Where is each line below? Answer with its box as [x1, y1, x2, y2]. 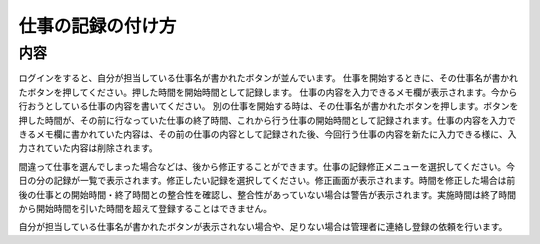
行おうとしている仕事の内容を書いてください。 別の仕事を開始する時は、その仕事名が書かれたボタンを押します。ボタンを [18, 100, 519, 112]
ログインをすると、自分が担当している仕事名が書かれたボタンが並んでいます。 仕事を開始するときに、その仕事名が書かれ [18, 72, 519, 84]
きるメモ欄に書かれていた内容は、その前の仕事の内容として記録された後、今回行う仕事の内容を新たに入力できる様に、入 [18, 128, 517, 140]
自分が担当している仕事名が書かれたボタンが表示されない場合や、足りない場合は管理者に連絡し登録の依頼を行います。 [18, 221, 508, 233]
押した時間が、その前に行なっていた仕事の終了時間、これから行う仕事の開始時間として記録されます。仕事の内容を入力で [18, 114, 517, 126]
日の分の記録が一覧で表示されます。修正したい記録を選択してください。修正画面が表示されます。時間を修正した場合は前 [18, 175, 516, 187]
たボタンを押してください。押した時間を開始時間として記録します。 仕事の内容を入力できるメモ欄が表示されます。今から [18, 86, 518, 98]
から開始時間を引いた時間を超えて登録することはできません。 [18, 202, 272, 214]
